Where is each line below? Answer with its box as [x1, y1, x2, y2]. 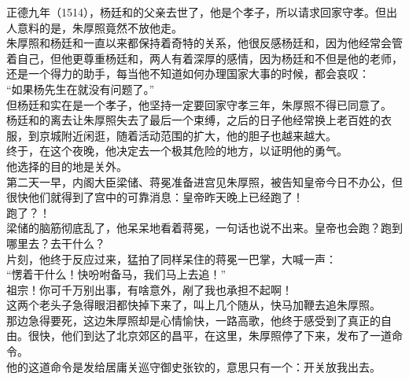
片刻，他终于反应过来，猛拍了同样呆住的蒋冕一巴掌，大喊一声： [6, 250, 337, 267]
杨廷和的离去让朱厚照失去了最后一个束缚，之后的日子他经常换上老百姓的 [6, 112, 381, 128]
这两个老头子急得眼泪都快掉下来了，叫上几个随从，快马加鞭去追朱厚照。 [6, 297, 381, 313]
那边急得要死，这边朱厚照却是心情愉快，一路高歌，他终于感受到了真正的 [6, 312, 381, 328]
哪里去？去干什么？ [6, 234, 105, 251]
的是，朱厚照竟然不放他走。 [39, 19, 182, 35]
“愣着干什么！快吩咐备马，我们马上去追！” [6, 266, 227, 282]
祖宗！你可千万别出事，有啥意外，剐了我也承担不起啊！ [6, 281, 293, 297]
